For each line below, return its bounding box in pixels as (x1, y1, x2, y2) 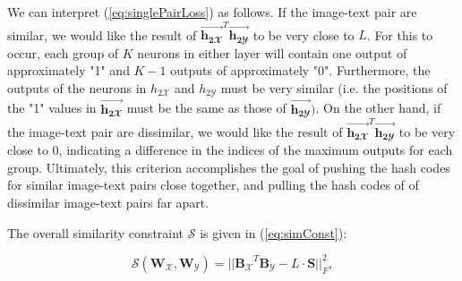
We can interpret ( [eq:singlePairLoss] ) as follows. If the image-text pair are (7, 3, 417, 21)
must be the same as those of (126, 98, 287, 117)
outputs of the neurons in (7, 78, 147, 97)
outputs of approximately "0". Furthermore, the (170, 61, 431, 80)
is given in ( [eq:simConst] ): (200, 223, 347, 242)
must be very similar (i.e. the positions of (220, 78, 448, 97)
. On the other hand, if (315, 98, 441, 117)
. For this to (366, 25, 433, 44)
